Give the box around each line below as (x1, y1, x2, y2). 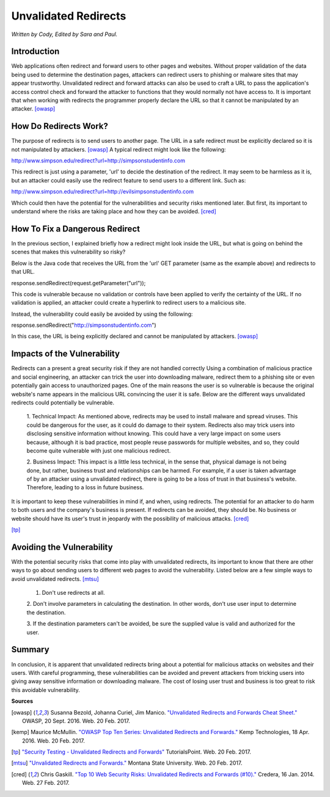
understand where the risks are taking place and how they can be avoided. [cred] (11, 208, 216, 215)
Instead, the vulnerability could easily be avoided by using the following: (11, 310, 193, 318)
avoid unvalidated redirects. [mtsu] (11, 575, 99, 583)
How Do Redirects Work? (11, 121, 108, 131)
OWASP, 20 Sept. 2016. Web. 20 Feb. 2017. (22, 717, 131, 724)
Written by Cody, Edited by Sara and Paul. (11, 31, 118, 38)
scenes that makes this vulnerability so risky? (11, 248, 126, 256)
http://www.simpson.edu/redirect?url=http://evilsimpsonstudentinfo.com (11, 188, 194, 195)
